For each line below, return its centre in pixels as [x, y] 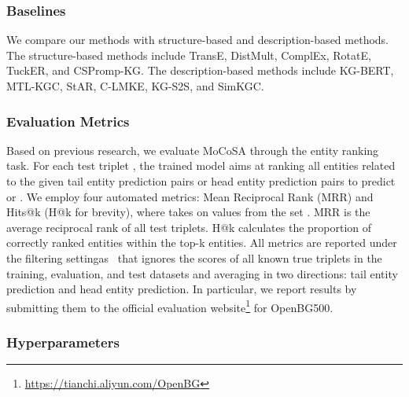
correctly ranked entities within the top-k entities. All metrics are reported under [202, 243]
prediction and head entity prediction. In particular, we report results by [182, 289]
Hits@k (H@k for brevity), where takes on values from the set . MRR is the [188, 212]
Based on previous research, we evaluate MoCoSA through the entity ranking [193, 150]
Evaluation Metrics [68, 121]
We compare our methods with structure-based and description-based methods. [197, 40]
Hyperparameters [63, 342]
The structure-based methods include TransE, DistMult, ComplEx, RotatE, [189, 55]
